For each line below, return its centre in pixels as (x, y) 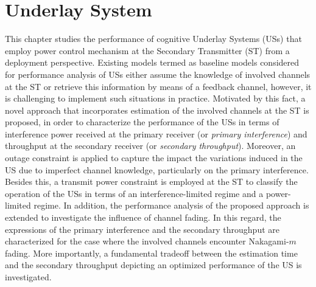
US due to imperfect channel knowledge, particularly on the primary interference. (157, 169)
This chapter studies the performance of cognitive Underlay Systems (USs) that (153, 39)
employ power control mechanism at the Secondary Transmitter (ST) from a (147, 50)
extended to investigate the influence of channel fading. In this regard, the (143, 217)
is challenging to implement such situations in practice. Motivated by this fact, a (155, 98)
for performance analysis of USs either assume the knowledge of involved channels (158, 74)
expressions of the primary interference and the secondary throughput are (142, 229)
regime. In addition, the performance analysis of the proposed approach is (171, 205)
